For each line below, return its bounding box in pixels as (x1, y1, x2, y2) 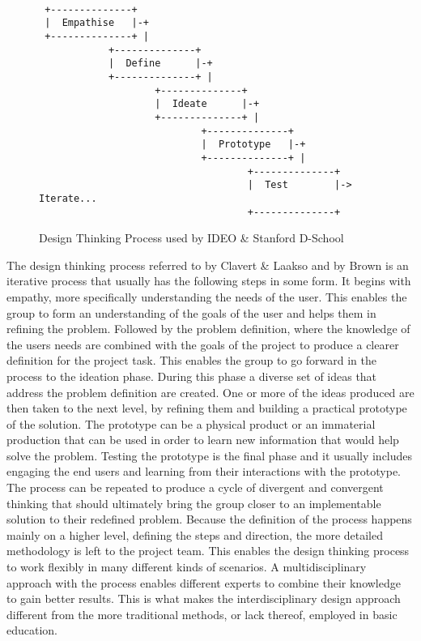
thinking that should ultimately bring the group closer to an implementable (6, 494, 381, 511)
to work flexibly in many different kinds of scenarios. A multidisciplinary (6, 558, 367, 575)
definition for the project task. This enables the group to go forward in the (6, 352, 377, 369)
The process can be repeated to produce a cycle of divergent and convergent (6, 479, 384, 496)
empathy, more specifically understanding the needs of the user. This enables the (6, 288, 407, 305)
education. (6, 622, 58, 639)
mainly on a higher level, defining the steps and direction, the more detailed (6, 526, 384, 543)
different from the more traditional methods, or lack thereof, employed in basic (6, 605, 398, 622)
